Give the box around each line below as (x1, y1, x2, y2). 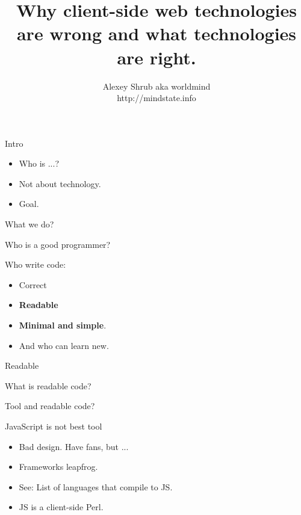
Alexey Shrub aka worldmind (102, 79, 211, 92)
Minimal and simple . (19, 319, 107, 332)
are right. (117, 45, 196, 69)
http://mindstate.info (117, 91, 196, 104)
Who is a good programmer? (5, 238, 111, 250)
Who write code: (5, 258, 66, 271)
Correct (19, 278, 47, 291)
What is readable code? (5, 379, 92, 392)
